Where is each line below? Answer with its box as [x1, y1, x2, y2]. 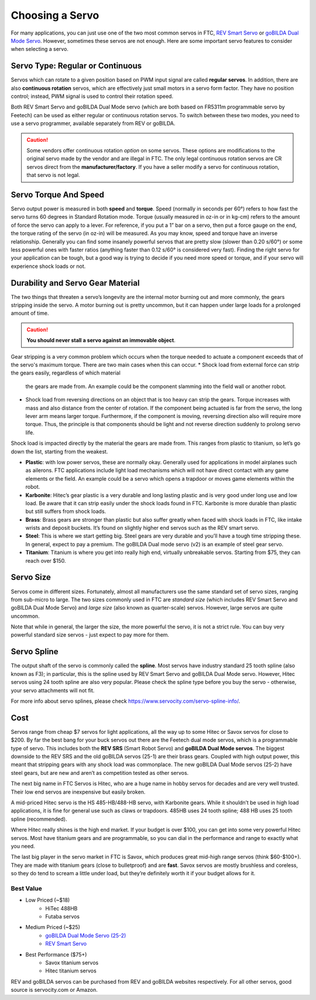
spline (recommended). [11, 815, 67, 822]
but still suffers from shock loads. [25, 508, 107, 515]
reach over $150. [25, 557, 66, 564]
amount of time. [11, 309, 49, 317]
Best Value [11, 884, 42, 892]
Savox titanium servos [45, 959, 99, 966]
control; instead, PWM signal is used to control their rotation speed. [11, 93, 174, 100]
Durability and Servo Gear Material [11, 278, 140, 288]
